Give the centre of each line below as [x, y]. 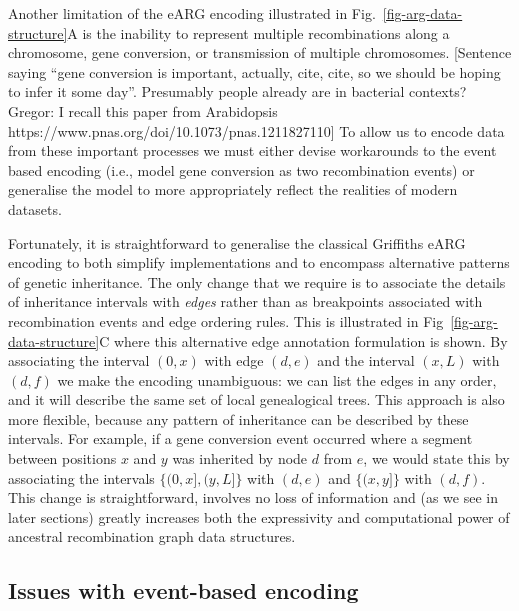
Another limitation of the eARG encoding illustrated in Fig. [192, 13]
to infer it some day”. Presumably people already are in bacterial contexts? [237, 91]
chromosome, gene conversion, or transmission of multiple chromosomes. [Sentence [260, 52]
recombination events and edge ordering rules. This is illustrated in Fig [226, 320]
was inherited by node [240, 458]
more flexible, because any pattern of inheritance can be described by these [238, 418]
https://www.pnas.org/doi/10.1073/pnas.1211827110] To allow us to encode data [256, 130]
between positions [62, 458]
